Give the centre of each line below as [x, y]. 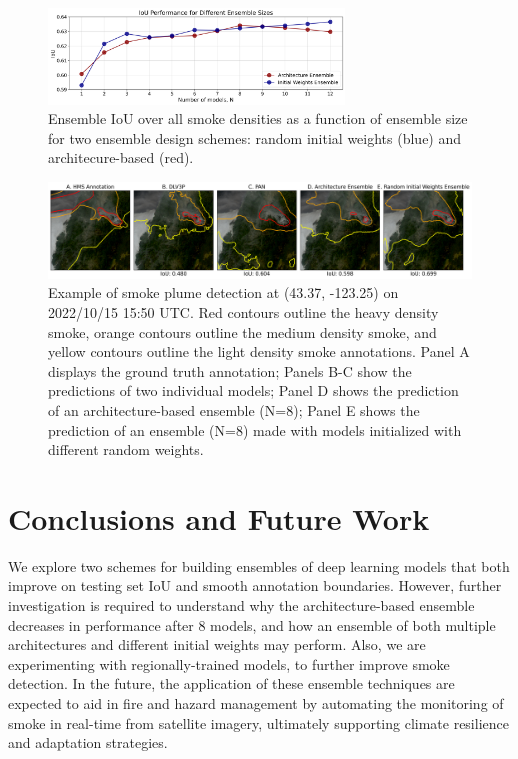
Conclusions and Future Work [219, 517]
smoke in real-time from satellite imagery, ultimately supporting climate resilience [258, 722]
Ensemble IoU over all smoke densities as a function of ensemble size [258, 118]
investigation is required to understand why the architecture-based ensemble [241, 605]
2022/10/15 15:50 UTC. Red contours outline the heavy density [243, 311]
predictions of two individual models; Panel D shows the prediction [253, 390]
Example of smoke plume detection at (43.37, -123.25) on [223, 292]
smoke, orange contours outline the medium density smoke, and [242, 331]
